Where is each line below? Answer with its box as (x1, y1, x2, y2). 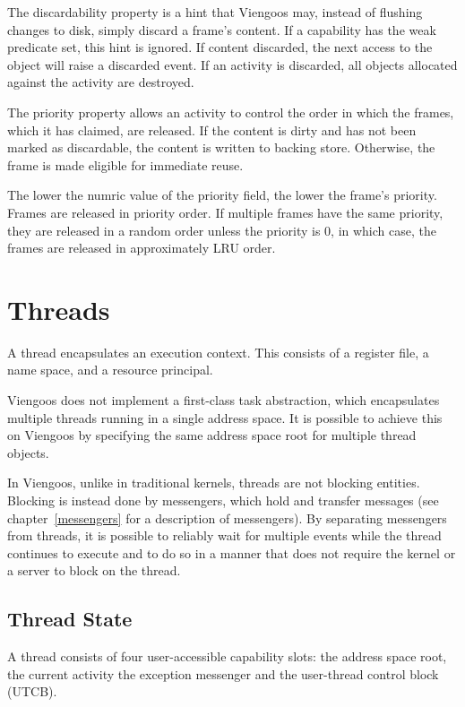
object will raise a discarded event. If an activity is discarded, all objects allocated (7, 55, 458, 73)
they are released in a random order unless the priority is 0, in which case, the (7, 220, 436, 239)
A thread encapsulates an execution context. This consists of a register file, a (7, 342, 429, 361)
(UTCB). (7, 682, 57, 701)
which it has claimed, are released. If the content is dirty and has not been (7, 120, 417, 139)
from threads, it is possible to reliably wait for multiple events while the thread (7, 526, 442, 545)
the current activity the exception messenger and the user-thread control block (7, 664, 439, 683)
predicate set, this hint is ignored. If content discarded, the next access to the (7, 38, 433, 56)
